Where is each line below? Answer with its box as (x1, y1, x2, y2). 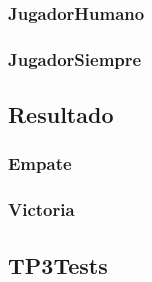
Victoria (8, 197, 75, 222)
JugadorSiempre (8, 46, 142, 71)
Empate (8, 151, 72, 176)
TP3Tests (8, 249, 108, 280)
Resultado (8, 99, 114, 130)
